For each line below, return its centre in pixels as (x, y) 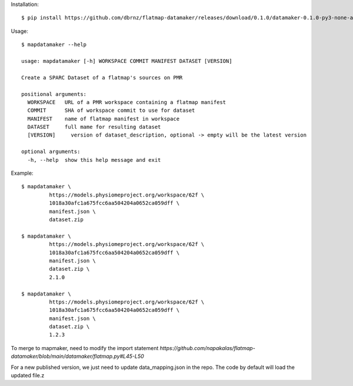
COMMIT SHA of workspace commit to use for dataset (111, 111)
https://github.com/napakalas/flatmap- (207, 348)
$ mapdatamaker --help (54, 45)
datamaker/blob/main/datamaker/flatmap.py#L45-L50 (77, 357)
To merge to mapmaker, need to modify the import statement (85, 348)
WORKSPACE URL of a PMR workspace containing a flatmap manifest (127, 102)
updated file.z (28, 375)
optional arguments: (51, 152)
